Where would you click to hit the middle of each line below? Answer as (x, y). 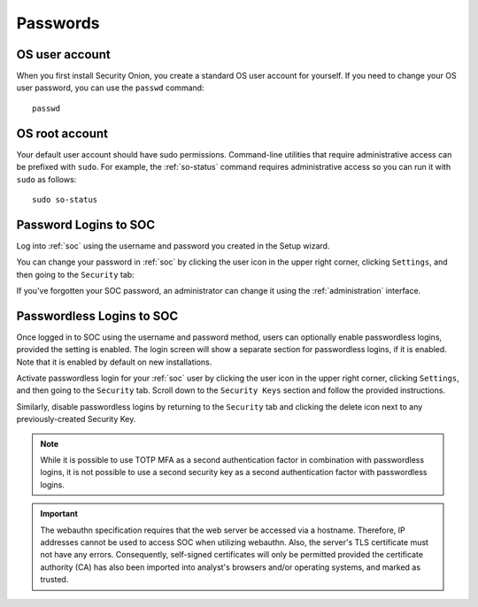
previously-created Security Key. (76, 419)
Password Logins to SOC (86, 224)
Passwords (58, 23)
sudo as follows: (46, 179)
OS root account (62, 133)
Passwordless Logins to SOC (97, 315)
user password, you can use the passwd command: (110, 88)
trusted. (54, 580)
